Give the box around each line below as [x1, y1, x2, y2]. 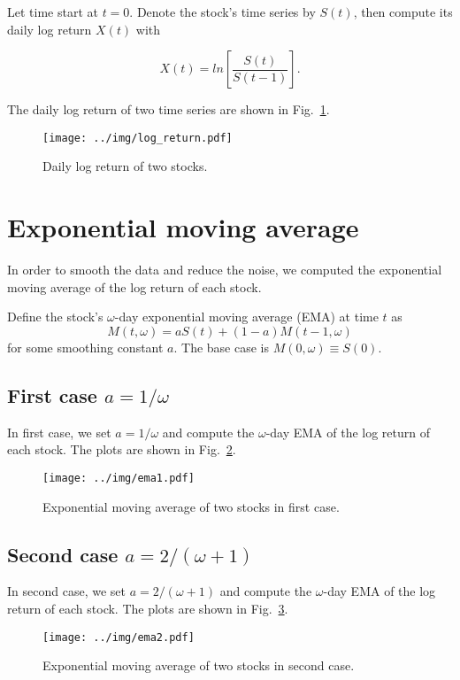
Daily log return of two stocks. [42, 157, 208, 175]
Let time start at [7, 3, 98, 20]
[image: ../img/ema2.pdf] [42, 630, 195, 644]
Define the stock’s [7, 307, 103, 326]
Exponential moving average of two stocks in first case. [42, 497, 340, 515]
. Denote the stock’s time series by [129, 3, 316, 20]
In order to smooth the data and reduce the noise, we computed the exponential [7, 260, 442, 279]
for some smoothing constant [7, 337, 164, 356]
